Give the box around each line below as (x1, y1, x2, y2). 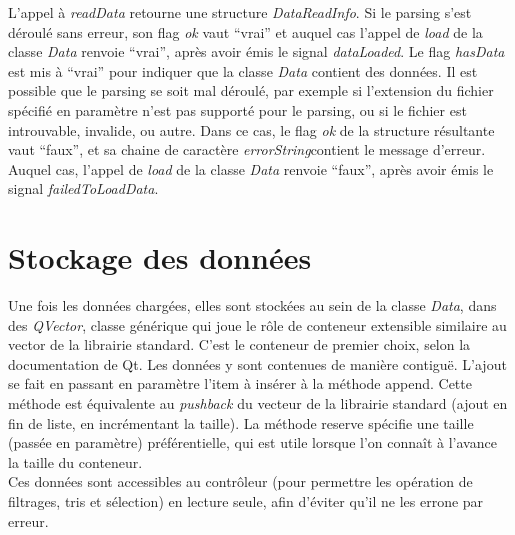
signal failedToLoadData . (8, 178, 159, 199)
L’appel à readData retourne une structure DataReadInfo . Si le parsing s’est (8, 2, 472, 22)
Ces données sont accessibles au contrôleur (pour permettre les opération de (8, 471, 473, 492)
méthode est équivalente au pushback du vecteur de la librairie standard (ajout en (8, 393, 508, 414)
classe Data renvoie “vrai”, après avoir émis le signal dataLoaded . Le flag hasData (8, 41, 505, 62)
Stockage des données (8, 237, 312, 278)
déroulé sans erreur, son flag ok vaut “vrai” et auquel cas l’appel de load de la (8, 21, 483, 42)
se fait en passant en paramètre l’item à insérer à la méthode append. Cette (8, 373, 472, 394)
